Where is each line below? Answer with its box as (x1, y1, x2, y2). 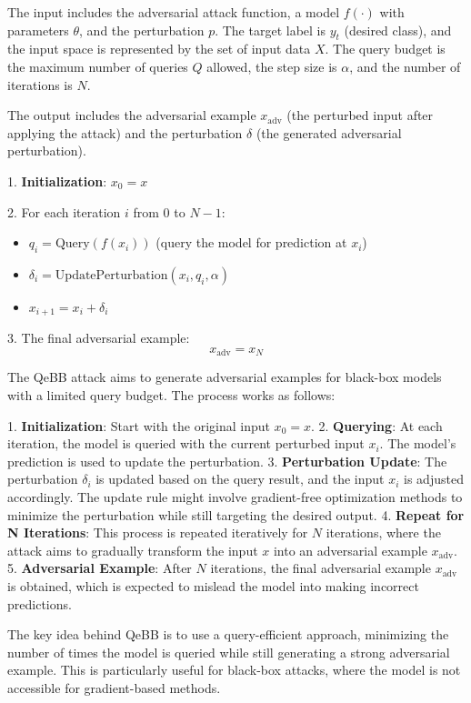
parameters (7, 20, 69, 39)
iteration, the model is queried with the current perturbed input (7, 434, 365, 453)
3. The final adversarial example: (7, 328, 190, 347)
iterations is (7, 75, 73, 94)
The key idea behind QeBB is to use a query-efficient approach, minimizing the (7, 625, 449, 644)
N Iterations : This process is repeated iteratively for (7, 523, 308, 542)
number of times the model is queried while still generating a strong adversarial (7, 642, 450, 661)
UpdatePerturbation (55, 268, 168, 282)
